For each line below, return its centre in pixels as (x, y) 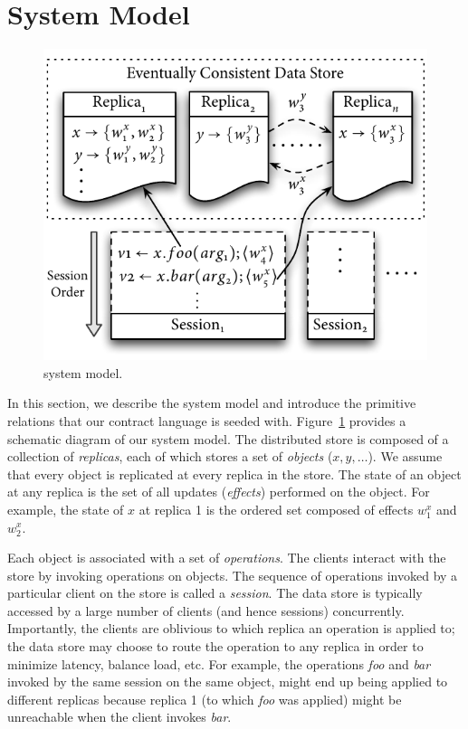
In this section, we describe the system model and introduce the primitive (212, 403)
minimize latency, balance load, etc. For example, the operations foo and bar (219, 663)
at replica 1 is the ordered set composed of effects (276, 509)
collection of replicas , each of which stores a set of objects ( (170, 456)
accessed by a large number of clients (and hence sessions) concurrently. (206, 610)
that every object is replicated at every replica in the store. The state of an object (234, 473)
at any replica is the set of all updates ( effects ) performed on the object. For (219, 492)
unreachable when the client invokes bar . (119, 717)
